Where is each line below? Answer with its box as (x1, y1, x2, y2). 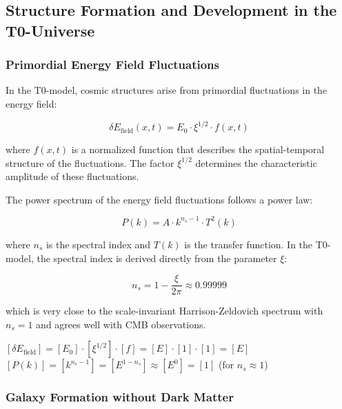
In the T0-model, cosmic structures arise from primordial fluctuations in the (6, 83, 328, 97)
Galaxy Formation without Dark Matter (6, 388, 234, 406)
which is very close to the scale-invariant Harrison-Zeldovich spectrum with (6, 303, 323, 318)
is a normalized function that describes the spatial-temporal (71, 142, 325, 157)
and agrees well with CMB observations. (36, 317, 206, 331)
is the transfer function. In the (184, 237, 313, 251)
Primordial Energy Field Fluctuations (6, 56, 219, 73)
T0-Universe (6, 19, 95, 41)
